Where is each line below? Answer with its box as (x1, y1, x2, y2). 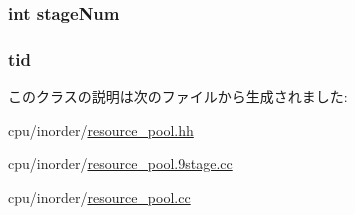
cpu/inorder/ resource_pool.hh (8, 119, 194, 140)
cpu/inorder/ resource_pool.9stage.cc (8, 153, 233, 174)
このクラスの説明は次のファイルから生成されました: (8, 86, 348, 107)
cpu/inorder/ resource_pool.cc (8, 186, 191, 207)
